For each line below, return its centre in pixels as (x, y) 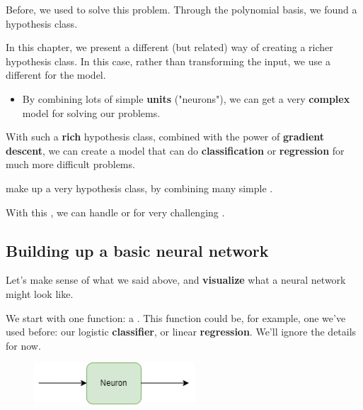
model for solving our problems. (91, 112)
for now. (23, 345)
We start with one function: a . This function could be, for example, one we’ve (176, 317)
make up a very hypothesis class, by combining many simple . (139, 188)
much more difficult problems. (70, 164)
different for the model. (56, 75)
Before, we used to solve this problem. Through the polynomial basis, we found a (181, 9)
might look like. (40, 293)
